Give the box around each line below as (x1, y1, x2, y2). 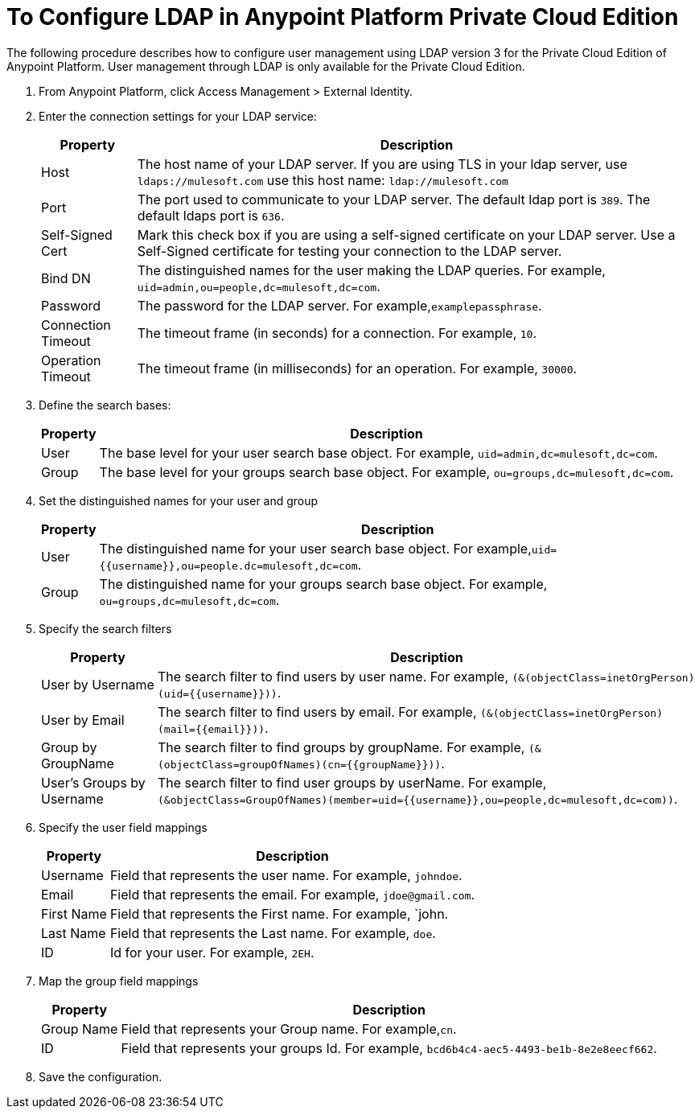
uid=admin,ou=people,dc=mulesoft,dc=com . (137, 278, 380, 294)
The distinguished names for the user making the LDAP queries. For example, (137, 261, 606, 278)
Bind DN (41, 269, 91, 286)
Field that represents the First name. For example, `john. (109, 905, 449, 922)
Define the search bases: (39, 397, 171, 412)
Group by (41, 739, 97, 755)
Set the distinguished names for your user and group (39, 493, 319, 508)
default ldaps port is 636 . (137, 207, 285, 224)
